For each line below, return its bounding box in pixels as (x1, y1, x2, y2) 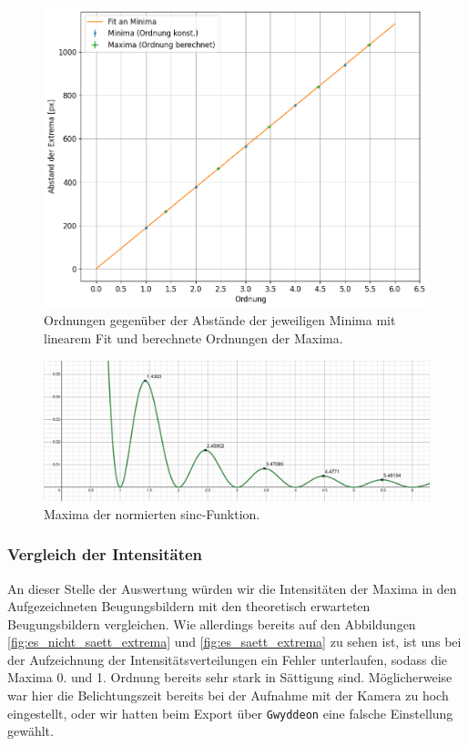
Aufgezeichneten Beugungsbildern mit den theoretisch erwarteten (7, 597, 371, 616)
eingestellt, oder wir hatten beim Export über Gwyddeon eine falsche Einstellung (7, 703, 453, 722)
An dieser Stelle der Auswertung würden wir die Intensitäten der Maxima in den (7, 578, 457, 598)
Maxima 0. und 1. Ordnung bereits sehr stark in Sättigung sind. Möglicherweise (7, 668, 453, 687)
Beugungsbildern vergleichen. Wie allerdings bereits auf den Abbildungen (7, 614, 416, 633)
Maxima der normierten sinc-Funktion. (44, 504, 260, 523)
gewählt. (7, 721, 54, 741)
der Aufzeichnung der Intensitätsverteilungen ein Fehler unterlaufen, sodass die (7, 649, 448, 669)
